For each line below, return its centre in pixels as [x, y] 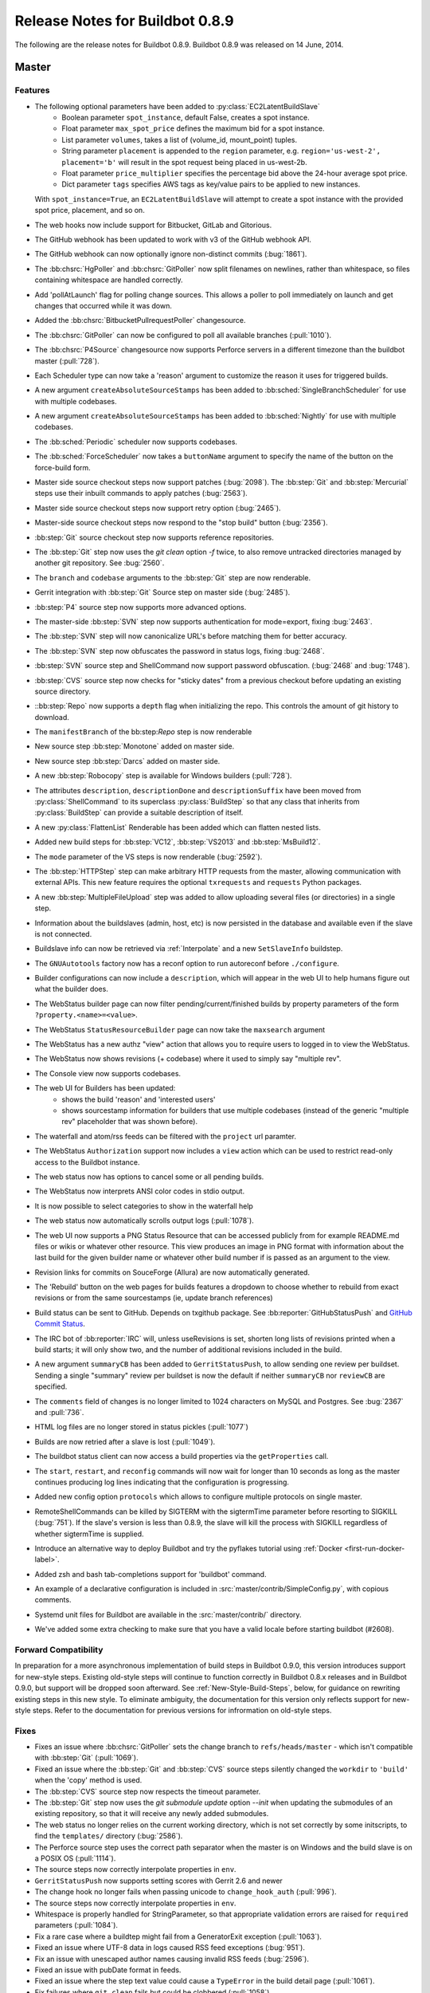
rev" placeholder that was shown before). [130, 1122]
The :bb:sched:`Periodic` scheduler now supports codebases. [136, 442]
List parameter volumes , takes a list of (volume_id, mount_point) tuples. [180, 140]
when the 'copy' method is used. [88, 1780]
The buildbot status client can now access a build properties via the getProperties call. [182, 1456]
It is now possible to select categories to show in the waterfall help [144, 1206]
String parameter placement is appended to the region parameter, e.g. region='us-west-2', [221, 151]
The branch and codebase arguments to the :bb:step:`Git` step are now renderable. [172, 577]
